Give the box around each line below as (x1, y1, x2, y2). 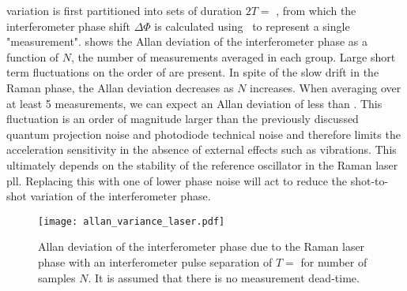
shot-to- (350, 172, 389, 188)
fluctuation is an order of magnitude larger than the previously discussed (6, 110, 359, 127)
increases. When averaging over (250, 79, 401, 95)
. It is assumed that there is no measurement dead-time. (88, 269, 360, 285)
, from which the (276, 2, 356, 18)
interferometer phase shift (6, 17, 130, 34)
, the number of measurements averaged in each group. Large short (71, 48, 396, 65)
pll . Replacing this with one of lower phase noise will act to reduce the (6, 172, 347, 188)
